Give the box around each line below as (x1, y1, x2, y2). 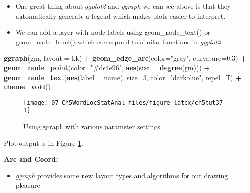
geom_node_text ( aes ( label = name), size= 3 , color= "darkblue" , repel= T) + (4, 72, 242, 82)
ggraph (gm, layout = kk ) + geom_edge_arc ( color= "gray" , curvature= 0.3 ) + (4, 53, 247, 63)
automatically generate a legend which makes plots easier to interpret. (15, 10, 226, 21)
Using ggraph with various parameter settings (23, 121, 160, 131)
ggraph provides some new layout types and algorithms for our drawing (15, 170, 228, 180)
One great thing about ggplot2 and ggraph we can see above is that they (15, 1, 231, 11)
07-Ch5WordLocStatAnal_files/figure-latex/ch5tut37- (51, 99, 227, 106)
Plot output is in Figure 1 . (4, 137, 83, 148)
